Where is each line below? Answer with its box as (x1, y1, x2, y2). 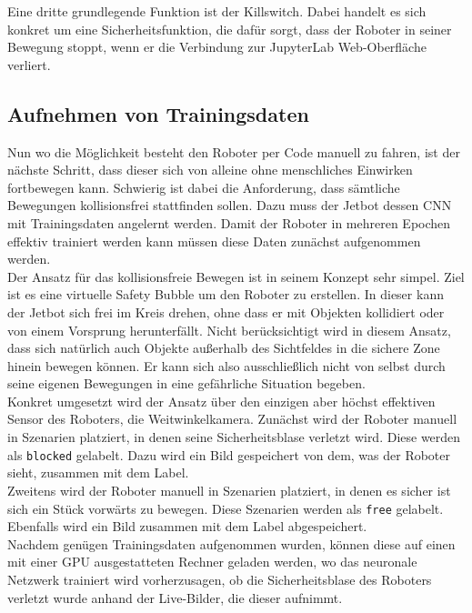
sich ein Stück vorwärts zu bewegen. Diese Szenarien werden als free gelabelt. (7, 498, 444, 518)
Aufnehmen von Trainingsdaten (7, 99, 309, 127)
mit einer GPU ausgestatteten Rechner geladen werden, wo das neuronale (7, 552, 417, 571)
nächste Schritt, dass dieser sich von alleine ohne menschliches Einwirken (7, 160, 413, 179)
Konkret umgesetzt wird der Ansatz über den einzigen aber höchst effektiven (7, 391, 436, 410)
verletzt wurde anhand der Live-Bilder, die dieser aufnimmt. (7, 588, 343, 607)
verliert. (7, 55, 51, 74)
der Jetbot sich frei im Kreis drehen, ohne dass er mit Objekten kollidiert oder (7, 302, 445, 321)
